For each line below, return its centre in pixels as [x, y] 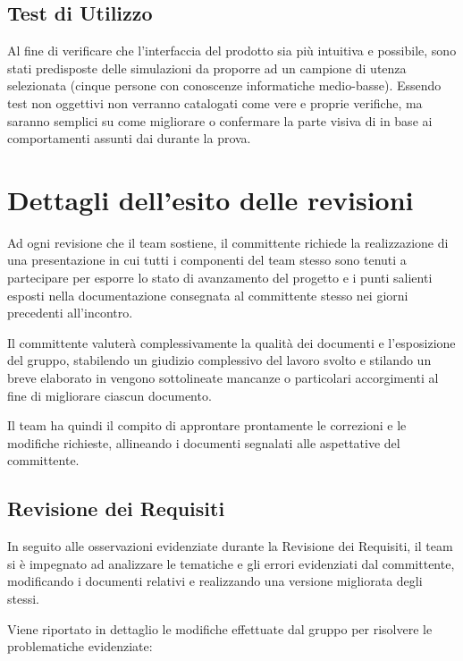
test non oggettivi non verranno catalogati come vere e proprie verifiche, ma [215, 102]
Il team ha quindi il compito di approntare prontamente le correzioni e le [207, 425]
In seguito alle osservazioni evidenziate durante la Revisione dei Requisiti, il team [230, 546]
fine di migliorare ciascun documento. [109, 395]
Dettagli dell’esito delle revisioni [210, 199]
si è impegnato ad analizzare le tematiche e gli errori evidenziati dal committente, [231, 563]
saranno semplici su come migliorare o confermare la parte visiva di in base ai [220, 120]
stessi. [23, 598]
